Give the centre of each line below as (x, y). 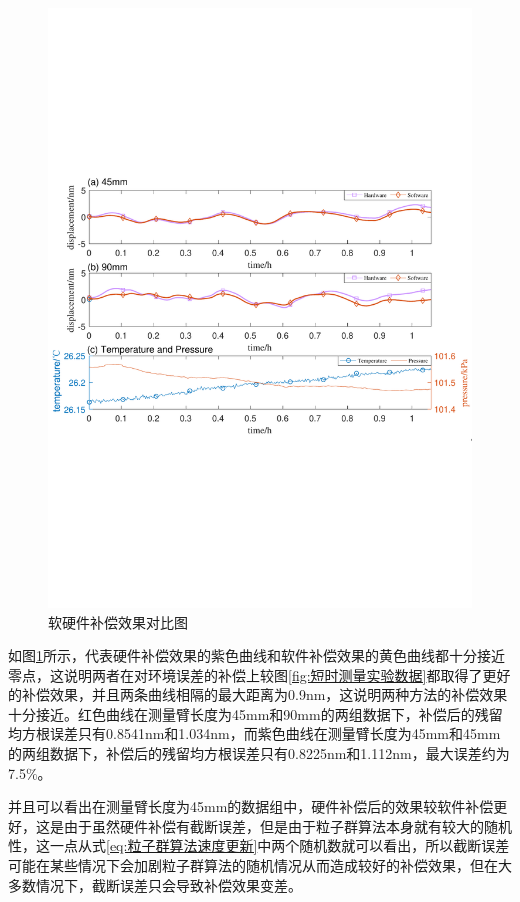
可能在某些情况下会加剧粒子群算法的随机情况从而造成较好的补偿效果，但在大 (260, 865)
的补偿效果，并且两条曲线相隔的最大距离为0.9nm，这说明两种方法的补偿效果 (258, 694)
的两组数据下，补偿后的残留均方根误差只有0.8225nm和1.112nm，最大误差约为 (259, 753)
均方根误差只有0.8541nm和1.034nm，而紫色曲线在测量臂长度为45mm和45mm (254, 733)
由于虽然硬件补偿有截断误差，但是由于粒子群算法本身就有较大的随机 (287, 825)
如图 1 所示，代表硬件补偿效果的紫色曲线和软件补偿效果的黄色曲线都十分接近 (256, 655)
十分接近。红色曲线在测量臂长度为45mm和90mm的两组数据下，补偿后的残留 (255, 713)
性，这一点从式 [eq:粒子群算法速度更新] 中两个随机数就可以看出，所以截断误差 (259, 845)
